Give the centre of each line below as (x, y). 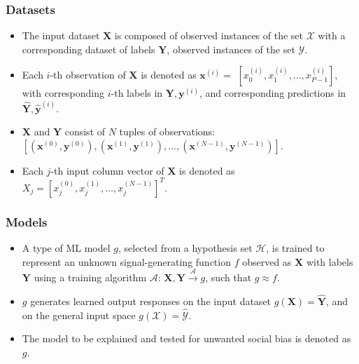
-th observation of (88, 75)
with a (332, 35)
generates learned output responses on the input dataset (151, 301)
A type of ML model (66, 248)
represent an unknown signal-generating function (126, 261)
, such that (228, 277)
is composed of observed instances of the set (209, 35)
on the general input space (79, 315)
